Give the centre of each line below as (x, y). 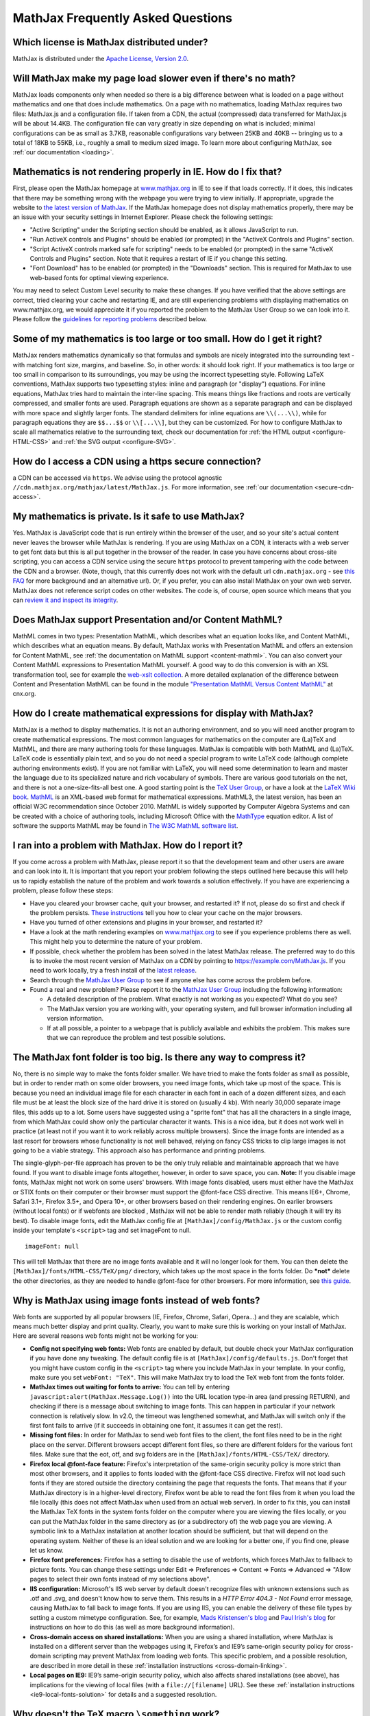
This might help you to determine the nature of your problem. (116, 942)
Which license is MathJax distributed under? (110, 42)
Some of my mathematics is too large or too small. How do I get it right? (168, 339)
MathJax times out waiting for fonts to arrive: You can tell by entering (129, 1387)
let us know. (47, 1551)
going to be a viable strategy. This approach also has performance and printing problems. (139, 1150)
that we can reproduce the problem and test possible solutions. (136, 1038)
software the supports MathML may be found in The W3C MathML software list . (125, 826)
